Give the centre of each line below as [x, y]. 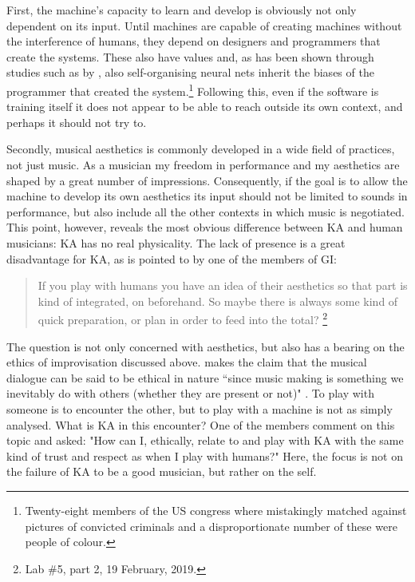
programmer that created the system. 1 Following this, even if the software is [193, 89]
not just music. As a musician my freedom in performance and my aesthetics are [203, 164]
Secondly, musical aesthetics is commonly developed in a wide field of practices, [201, 149]
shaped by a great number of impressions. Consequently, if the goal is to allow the [207, 180]
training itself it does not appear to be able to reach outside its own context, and [205, 107]
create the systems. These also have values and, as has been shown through [190, 56]
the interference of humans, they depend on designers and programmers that [194, 41]
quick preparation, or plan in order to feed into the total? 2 [183, 318]
